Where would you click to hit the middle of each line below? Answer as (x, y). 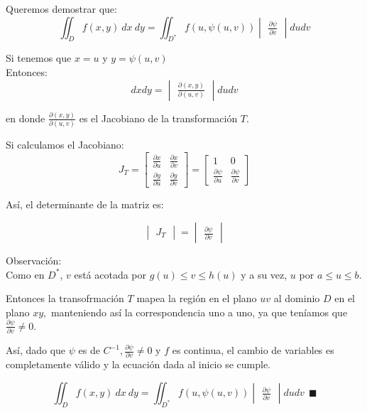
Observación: (34, 261)
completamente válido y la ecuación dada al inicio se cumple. (138, 364)
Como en (25, 274)
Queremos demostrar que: (61, 9)
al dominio (297, 298)
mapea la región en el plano (197, 298)
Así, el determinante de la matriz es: (85, 204)
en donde (26, 118)
